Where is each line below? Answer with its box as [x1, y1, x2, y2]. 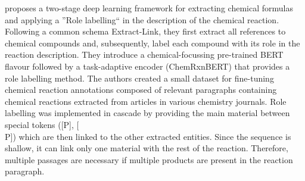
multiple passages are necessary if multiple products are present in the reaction [5, 153, 293, 166]
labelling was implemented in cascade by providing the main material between [5, 107, 290, 119]
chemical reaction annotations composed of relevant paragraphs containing [5, 83, 277, 96]
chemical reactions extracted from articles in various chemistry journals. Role [5, 95, 287, 107]
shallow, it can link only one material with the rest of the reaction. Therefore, [5, 142, 288, 154]
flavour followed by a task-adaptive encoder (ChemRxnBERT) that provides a [5, 60, 290, 72]
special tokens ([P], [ [5, 118, 79, 130]
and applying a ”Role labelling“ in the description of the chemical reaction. [5, 13, 279, 26]
